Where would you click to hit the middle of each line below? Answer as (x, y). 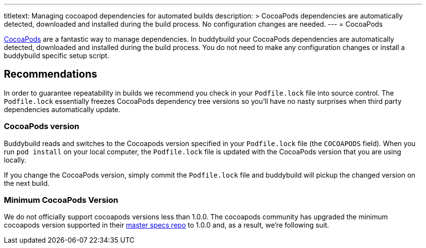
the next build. (27, 183)
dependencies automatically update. (62, 109)
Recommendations (51, 74)
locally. (15, 160)
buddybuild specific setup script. (57, 56)
